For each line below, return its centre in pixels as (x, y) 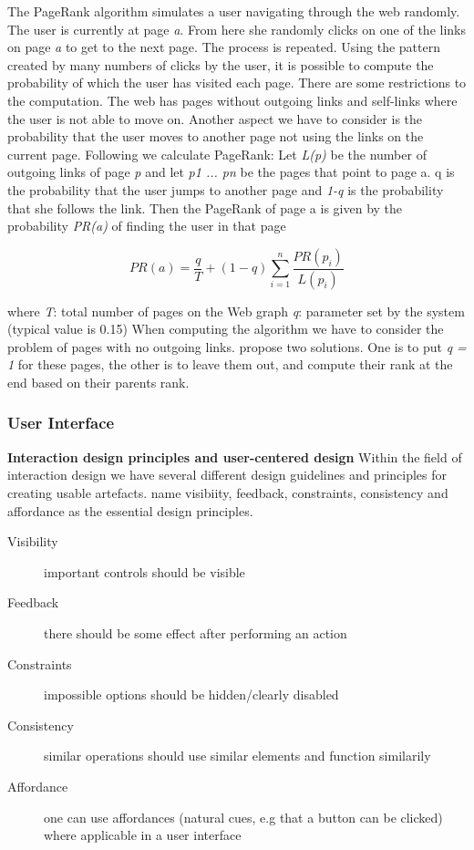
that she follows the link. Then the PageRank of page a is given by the (205, 207)
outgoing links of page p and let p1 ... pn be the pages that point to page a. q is (231, 172)
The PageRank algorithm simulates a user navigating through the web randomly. (234, 11)
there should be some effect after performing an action (196, 632)
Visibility (33, 541)
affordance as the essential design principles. (130, 510)
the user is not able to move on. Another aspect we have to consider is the (215, 118)
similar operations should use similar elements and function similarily (237, 756)
